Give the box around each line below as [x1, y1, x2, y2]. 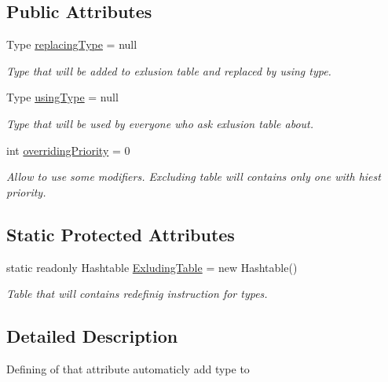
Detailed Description [6, 324, 178, 348]
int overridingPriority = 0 [6, 141, 130, 158]
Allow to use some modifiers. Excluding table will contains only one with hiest [6, 168, 381, 185]
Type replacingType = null [6, 36, 137, 53]
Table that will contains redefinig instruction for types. [6, 285, 268, 302]
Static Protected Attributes [6, 222, 235, 246]
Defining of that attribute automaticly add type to [6, 360, 250, 376]
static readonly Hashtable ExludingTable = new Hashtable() [6, 259, 298, 275]
